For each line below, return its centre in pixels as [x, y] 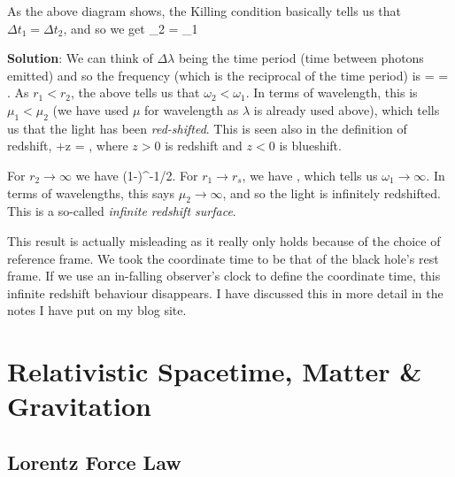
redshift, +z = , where [68, 146]
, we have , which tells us [310, 175]
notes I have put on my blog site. [97, 310]
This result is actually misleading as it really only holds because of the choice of [224, 240]
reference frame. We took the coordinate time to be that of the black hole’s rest [223, 258]
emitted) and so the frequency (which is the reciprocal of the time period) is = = [228, 75]
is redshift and [204, 146]
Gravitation [79, 406]
